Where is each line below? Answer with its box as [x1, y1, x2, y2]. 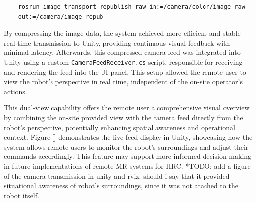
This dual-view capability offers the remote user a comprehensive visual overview [4, 102, 250, 113]
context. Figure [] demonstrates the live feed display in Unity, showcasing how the [4, 132, 253, 142]
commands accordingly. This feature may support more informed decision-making [4, 151, 252, 161]
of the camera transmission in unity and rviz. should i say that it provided [4, 170, 230, 181]
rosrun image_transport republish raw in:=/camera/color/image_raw [18, 3, 245, 10]
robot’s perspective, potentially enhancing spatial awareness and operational [4, 122, 235, 132]
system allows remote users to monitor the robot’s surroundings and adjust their [4, 141, 249, 151]
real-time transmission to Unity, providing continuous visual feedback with [4, 37, 230, 48]
